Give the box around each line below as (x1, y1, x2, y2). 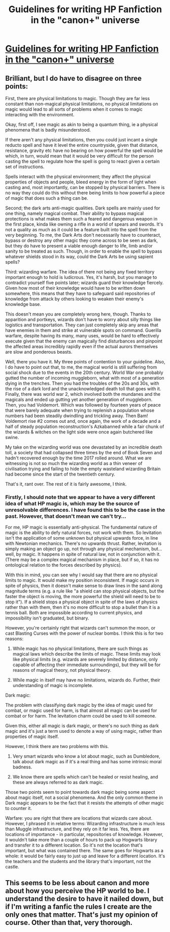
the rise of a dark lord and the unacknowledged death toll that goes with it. (5, 386, 161, 392)
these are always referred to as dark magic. (12, 779, 104, 786)
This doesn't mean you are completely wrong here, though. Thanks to (5, 311, 151, 317)
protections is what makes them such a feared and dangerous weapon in (5, 216, 158, 222)
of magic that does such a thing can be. (5, 195, 88, 201)
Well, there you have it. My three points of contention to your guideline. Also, (5, 359, 165, 364)
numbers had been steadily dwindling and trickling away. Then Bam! (5, 413, 148, 419)
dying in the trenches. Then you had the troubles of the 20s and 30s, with (5, 380, 159, 386)
